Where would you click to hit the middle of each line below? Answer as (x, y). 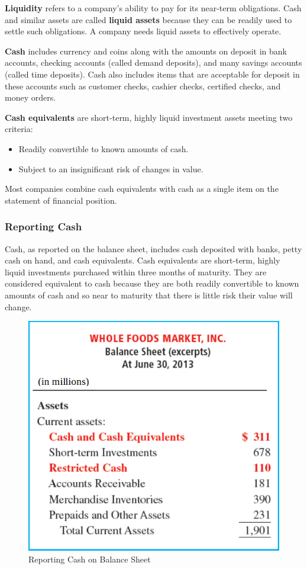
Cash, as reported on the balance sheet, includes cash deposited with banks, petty (153, 248)
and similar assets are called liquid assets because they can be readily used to (148, 19)
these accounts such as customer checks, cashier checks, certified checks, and (143, 86)
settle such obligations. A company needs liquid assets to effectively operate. (143, 31)
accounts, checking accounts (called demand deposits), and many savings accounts (153, 62)
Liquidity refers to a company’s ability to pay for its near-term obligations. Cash (153, 8)
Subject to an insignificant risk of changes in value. (111, 168)
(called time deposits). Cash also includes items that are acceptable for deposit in (152, 74)
